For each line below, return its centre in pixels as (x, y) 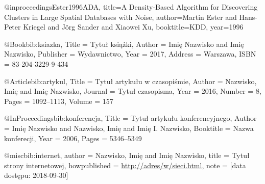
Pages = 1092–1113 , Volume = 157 (59, 101)
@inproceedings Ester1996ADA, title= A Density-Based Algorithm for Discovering (131, 7)
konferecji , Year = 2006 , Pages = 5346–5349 (73, 138)
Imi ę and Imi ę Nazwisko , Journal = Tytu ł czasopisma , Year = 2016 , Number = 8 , (133, 91)
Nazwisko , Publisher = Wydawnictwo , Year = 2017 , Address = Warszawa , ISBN (130, 54)
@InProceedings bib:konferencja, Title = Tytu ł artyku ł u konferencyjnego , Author (130, 118)
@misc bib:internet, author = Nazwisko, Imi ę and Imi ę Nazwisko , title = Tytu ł (127, 155)
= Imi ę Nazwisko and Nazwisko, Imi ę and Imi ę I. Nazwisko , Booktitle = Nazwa (129, 128)
